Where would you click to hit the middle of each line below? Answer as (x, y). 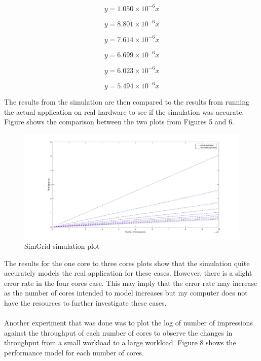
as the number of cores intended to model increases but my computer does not (126, 293)
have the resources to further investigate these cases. (85, 302)
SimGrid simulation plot (62, 245)
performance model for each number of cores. (74, 352)
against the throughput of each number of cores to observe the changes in (118, 332)
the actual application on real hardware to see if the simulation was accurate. (124, 111)
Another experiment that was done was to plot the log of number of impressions (128, 323)
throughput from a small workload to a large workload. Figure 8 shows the (120, 342)
